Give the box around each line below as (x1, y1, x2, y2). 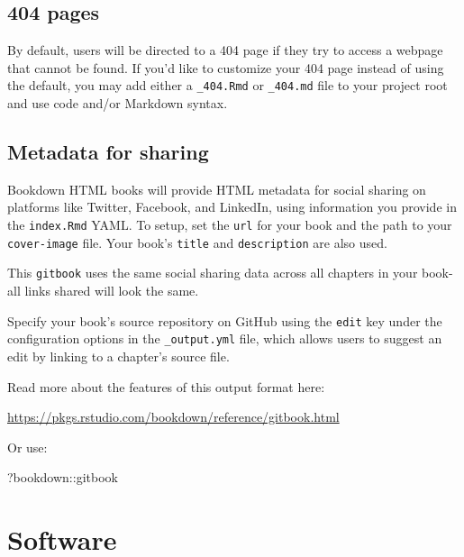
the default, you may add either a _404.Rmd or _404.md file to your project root (7, 76, 448, 95)
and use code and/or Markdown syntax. (7, 94, 228, 113)
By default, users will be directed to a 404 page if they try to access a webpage (7, 41, 443, 59)
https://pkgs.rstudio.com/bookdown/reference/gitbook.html (7, 407, 340, 426)
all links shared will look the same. (7, 281, 199, 299)
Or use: (7, 437, 48, 456)
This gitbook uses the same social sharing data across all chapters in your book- (7, 263, 453, 282)
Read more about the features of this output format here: (7, 377, 325, 396)
